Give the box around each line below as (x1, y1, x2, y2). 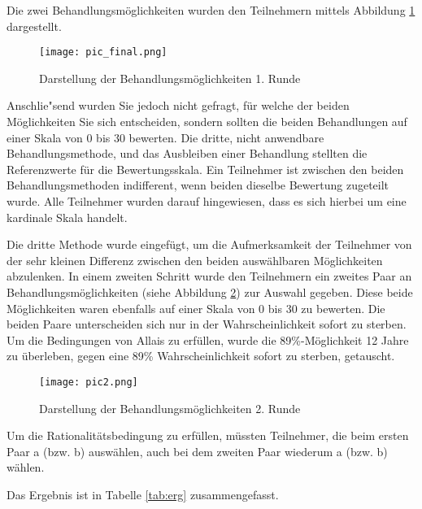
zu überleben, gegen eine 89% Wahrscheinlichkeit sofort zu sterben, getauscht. (7, 347, 395, 364)
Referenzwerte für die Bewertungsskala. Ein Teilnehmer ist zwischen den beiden (7, 160, 404, 177)
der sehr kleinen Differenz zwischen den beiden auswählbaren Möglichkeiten (7, 251, 383, 268)
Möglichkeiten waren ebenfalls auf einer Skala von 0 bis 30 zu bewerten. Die (7, 299, 385, 316)
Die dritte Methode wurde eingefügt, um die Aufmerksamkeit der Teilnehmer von (7, 236, 412, 253)
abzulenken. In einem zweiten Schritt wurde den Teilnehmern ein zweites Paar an (7, 268, 412, 285)
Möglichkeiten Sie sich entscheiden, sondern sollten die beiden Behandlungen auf (7, 113, 407, 130)
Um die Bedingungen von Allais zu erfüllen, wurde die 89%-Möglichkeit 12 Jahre (7, 331, 409, 348)
